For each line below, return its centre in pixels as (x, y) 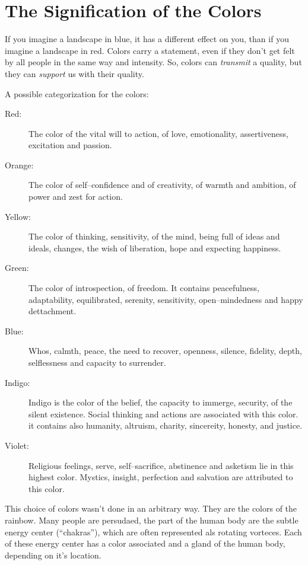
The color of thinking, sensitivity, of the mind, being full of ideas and (154, 236)
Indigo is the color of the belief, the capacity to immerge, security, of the (161, 402)
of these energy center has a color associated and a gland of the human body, (145, 543)
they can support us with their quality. (74, 73)
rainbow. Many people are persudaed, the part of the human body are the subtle (152, 520)
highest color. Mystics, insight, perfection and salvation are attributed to (161, 477)
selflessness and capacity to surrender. (97, 362)
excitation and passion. (70, 145)
